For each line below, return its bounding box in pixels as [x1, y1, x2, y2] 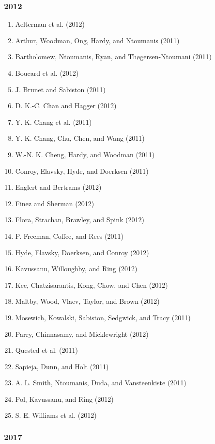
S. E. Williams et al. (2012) [15, 410, 97, 420]
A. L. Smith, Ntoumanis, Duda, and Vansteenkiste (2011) [15, 378, 186, 388]
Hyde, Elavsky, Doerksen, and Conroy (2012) [15, 247, 149, 257]
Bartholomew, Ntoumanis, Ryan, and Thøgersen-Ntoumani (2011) [15, 51, 212, 62]
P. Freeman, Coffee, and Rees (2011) [15, 230, 123, 241]
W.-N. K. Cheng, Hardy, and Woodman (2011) [15, 149, 155, 159]
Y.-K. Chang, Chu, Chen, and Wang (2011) [15, 133, 145, 143]
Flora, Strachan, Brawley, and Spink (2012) [15, 214, 144, 225]
